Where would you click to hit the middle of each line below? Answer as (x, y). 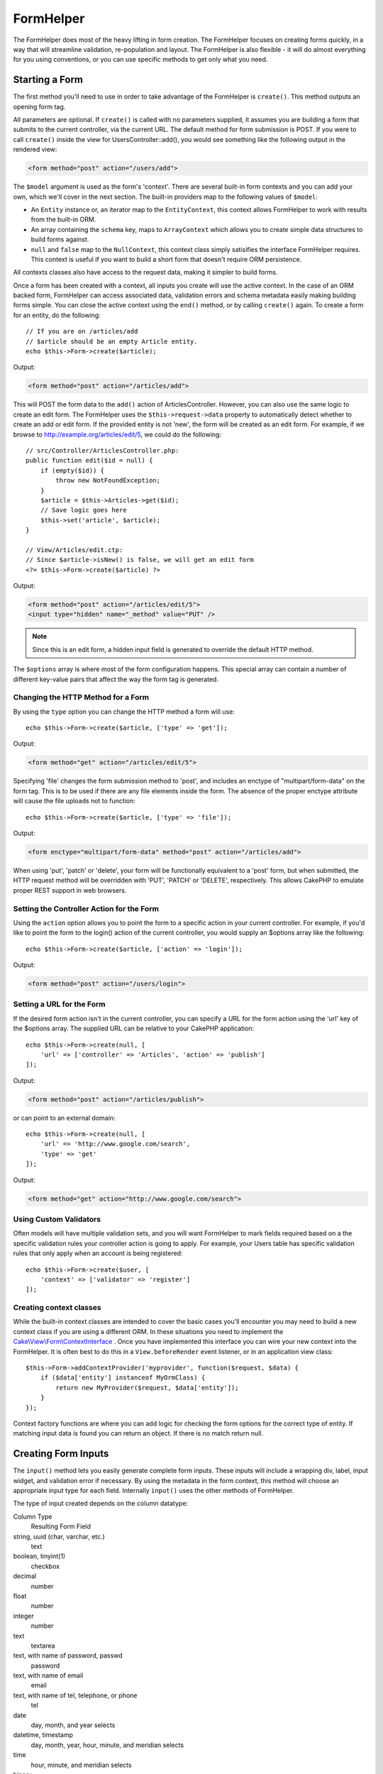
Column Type (33, 1516)
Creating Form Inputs (61, 1454)
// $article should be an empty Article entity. (112, 341)
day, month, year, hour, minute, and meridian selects (107, 1745)
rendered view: (35, 150)
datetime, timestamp (43, 1735)
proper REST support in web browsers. (70, 890)
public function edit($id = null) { (89, 461)
